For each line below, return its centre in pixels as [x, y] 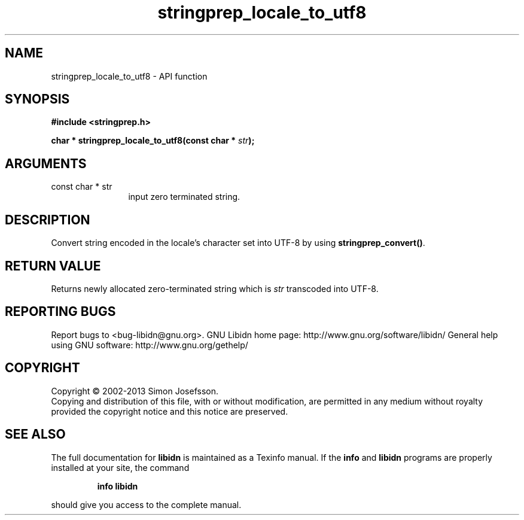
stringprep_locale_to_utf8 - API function [129, 76]
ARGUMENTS [46, 163]
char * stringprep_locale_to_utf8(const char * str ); [153, 141]
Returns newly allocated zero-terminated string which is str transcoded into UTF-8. [215, 288]
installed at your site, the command [120, 467]
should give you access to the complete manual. [146, 504]
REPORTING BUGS [60, 312]
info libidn [118, 486]
